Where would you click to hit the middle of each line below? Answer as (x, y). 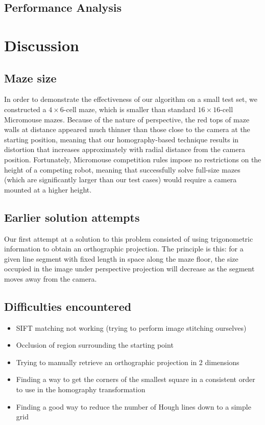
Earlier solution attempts (72, 217)
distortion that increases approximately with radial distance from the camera (125, 149)
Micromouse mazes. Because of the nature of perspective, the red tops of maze (127, 119)
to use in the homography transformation (81, 389)
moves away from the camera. (51, 278)
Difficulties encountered (68, 306)
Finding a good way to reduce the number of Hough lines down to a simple (134, 406)
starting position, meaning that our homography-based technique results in (122, 139)
